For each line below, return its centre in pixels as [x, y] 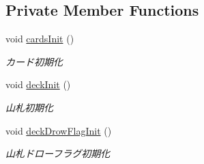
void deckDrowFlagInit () [59, 130]
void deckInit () [38, 84]
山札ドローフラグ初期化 [58, 153]
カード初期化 [34, 61]
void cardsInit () [40, 39]
